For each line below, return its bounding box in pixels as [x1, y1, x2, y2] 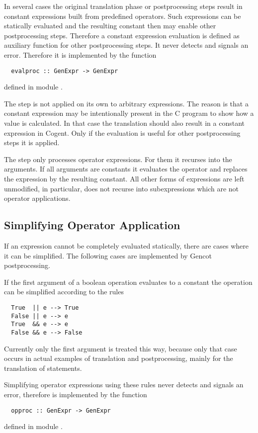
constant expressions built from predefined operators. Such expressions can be [4, 10, 241, 21]
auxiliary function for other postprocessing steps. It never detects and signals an [4, 40, 249, 50]
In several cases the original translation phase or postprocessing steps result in [4, 1, 243, 11]
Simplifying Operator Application [4, 217, 180, 233]
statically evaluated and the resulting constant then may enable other [4, 20, 216, 31]
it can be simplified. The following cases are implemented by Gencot [4, 250, 212, 260]
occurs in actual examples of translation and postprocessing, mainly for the [4, 353, 233, 363]
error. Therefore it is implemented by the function [4, 49, 157, 60]
